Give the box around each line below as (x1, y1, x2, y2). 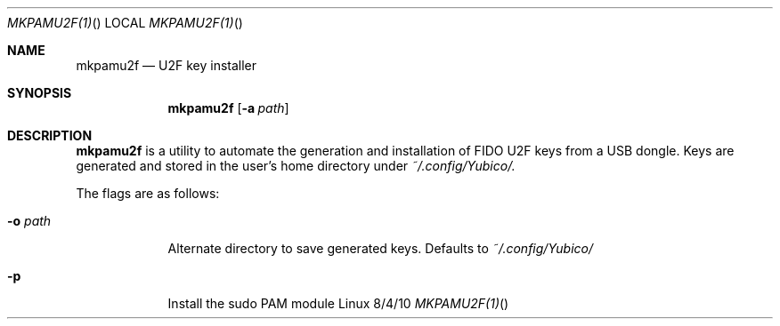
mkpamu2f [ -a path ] (167, 100, 289, 115)
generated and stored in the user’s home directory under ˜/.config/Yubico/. (76, 158, 516, 173)
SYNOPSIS (7, 85, 72, 100)
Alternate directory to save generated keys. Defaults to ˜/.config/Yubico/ (167, 241, 594, 256)
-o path (7, 213, 52, 228)
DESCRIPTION (7, 128, 93, 143)
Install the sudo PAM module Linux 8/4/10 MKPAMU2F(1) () (167, 296, 509, 311)
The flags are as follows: (76, 186, 220, 201)
